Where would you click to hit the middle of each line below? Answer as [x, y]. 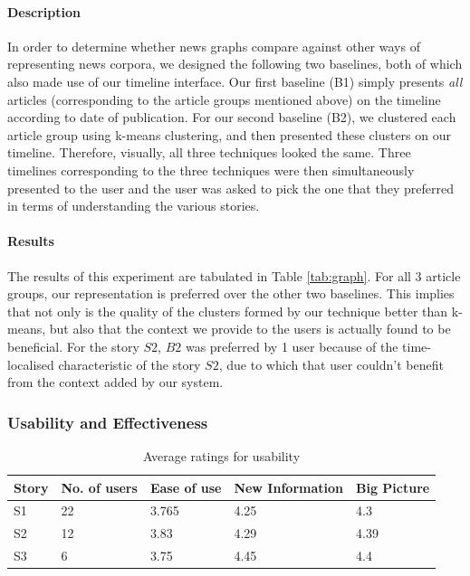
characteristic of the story [129, 364]
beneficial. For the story [73, 346]
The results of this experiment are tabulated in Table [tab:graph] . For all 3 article [234, 275]
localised [31, 364]
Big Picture [393, 487]
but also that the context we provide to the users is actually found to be [250, 329]
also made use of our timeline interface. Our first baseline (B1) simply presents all [235, 81]
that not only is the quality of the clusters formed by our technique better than [228, 311]
